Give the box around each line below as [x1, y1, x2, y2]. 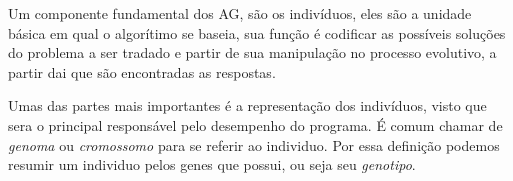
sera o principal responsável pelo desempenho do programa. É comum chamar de [8, 114, 503, 135]
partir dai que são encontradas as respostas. [8, 61, 276, 82]
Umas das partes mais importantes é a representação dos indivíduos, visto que [8, 95, 487, 116]
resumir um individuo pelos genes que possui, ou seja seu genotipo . [8, 154, 416, 175]
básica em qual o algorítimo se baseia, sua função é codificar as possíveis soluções [8, 22, 506, 43]
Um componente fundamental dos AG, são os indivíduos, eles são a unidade [8, 3, 472, 23]
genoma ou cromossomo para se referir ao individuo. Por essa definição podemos [8, 134, 500, 155]
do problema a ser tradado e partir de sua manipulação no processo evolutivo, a [8, 42, 497, 63]
